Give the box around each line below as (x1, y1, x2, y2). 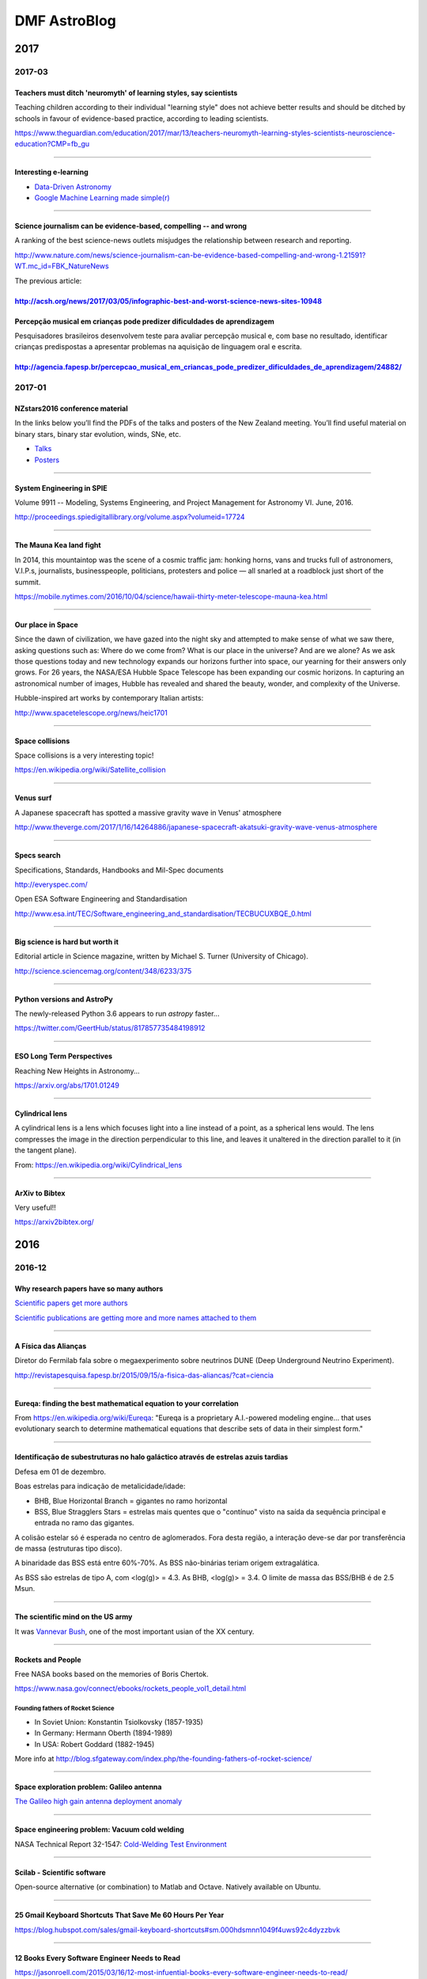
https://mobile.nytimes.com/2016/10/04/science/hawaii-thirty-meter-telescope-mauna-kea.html (14, 591, 328, 601)
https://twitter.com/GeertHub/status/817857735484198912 (14, 1024, 206, 1033)
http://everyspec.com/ (14, 879, 88, 889)
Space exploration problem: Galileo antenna (14, 1782, 162, 1791)
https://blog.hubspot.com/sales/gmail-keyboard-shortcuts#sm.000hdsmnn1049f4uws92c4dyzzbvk (14, 1924, 340, 1935)
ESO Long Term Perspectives (14, 1051, 113, 1061)
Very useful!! (14, 1203, 57, 1213)
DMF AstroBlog (14, 12, 116, 29)
